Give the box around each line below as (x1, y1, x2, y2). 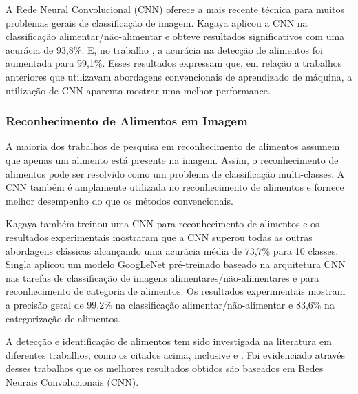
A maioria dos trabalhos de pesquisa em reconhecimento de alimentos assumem (6, 139, 340, 154)
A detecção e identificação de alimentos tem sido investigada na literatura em (6, 334, 332, 349)
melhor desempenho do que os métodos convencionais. (6, 193, 233, 207)
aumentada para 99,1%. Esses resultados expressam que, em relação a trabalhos (6, 56, 342, 70)
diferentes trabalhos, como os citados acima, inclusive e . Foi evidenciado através (6, 347, 346, 362)
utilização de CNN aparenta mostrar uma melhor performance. (6, 83, 271, 97)
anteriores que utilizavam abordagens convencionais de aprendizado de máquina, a (6, 69, 352, 83)
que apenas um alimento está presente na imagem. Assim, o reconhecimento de (6, 152, 339, 167)
